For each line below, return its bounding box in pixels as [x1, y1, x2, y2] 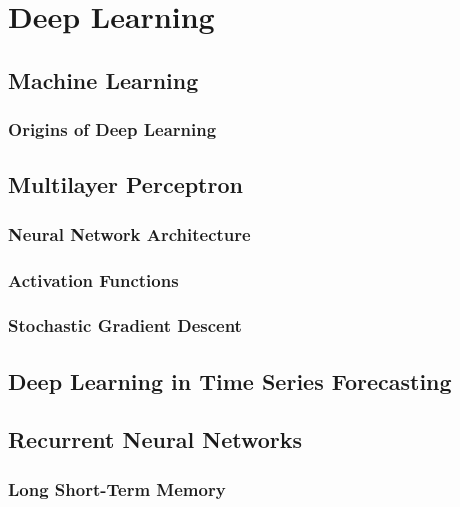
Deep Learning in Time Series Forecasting [8, 365, 452, 396]
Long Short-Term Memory [8, 476, 226, 501]
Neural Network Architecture [8, 221, 251, 246]
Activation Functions [8, 267, 179, 292]
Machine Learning [8, 64, 199, 95]
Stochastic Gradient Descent [8, 313, 242, 338]
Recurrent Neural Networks [8, 424, 303, 455]
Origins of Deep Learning [8, 117, 217, 142]
